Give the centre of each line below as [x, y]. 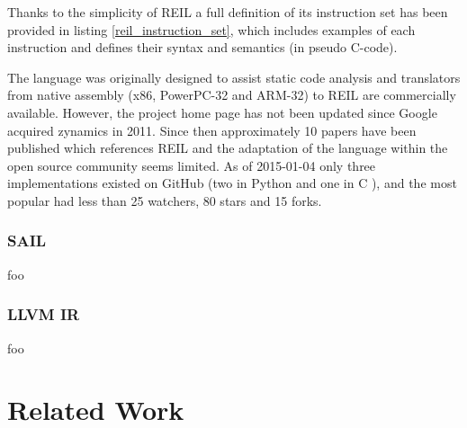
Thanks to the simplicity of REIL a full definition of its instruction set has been [228, 12]
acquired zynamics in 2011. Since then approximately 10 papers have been [212, 130]
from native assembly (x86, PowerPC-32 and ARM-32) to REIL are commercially [232, 95]
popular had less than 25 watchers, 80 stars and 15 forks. [165, 200]
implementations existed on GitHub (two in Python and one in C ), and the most [232, 183]
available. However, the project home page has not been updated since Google [222, 112]
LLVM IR [44, 314]
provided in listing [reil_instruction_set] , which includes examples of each [211, 29]
